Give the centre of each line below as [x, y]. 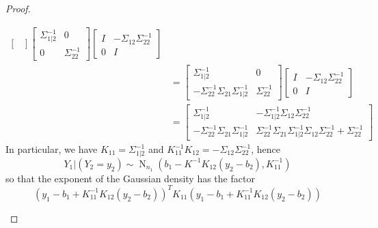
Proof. [18, 8]
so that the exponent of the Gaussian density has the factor [130, 178]
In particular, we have [52, 149]
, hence [266, 149]
